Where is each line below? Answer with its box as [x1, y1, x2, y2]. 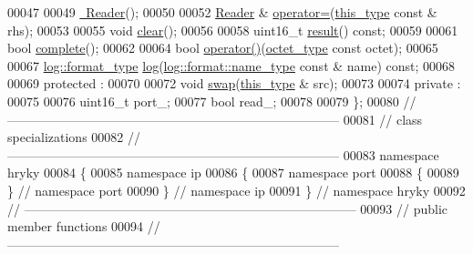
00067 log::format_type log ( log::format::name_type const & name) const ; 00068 [7, 56, 456, 75]
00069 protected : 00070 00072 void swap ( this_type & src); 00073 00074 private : [7, 74, 461, 93]
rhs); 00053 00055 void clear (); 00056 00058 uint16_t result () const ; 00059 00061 [7, 20, 458, 39]
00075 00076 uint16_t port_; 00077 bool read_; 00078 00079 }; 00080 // [7, 91, 416, 110]
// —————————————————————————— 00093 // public [7, 198, 448, 218]
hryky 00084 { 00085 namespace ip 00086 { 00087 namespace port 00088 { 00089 [7, 163, 459, 182]
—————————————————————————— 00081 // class [7, 109, 423, 128]
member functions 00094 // [7, 217, 160, 236]
